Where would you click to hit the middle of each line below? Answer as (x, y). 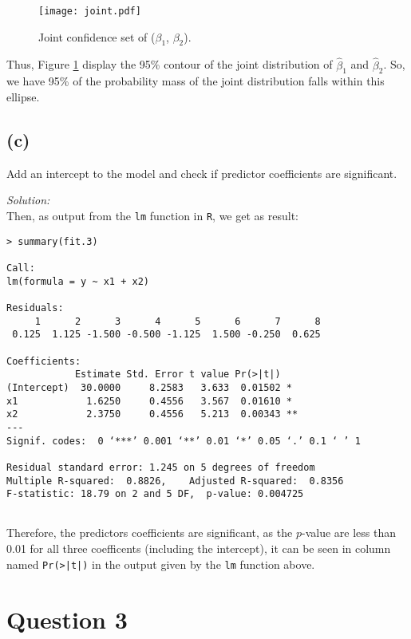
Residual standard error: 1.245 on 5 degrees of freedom (161, 467)
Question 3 (67, 619)
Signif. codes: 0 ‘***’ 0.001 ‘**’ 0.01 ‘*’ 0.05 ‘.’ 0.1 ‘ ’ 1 (184, 441)
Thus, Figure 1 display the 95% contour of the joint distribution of (170, 64)
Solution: (28, 200)
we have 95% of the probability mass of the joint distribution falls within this (196, 81)
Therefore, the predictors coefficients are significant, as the (150, 532)
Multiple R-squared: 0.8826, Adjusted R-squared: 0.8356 (175, 481)
